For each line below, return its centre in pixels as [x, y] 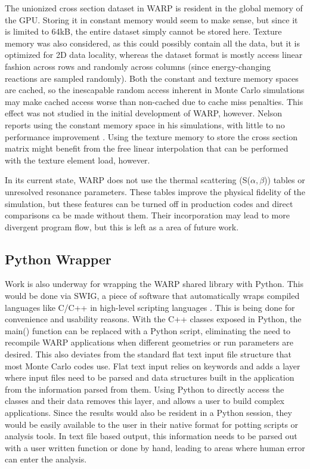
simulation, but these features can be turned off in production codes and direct [149, 203]
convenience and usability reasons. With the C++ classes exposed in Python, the [153, 319]
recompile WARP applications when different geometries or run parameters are [149, 342]
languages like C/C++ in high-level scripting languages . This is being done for [150, 307]
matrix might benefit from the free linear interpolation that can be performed [147, 148]
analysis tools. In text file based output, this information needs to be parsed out [151, 436]
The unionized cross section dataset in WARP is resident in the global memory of [154, 8]
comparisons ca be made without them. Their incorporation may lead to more [147, 215]
